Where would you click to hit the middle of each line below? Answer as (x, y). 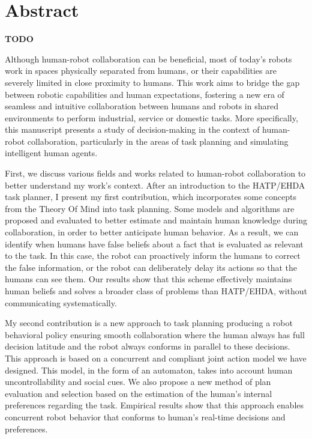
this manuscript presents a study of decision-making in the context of (132, 129)
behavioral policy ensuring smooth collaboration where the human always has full (155, 334)
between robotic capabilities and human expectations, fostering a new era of (145, 94)
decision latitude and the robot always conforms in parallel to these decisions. (148, 346)
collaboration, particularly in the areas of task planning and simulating (158, 141)
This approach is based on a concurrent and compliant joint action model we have (156, 358)
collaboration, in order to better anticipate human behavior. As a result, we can (152, 232)
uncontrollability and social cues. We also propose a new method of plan (138, 382)
